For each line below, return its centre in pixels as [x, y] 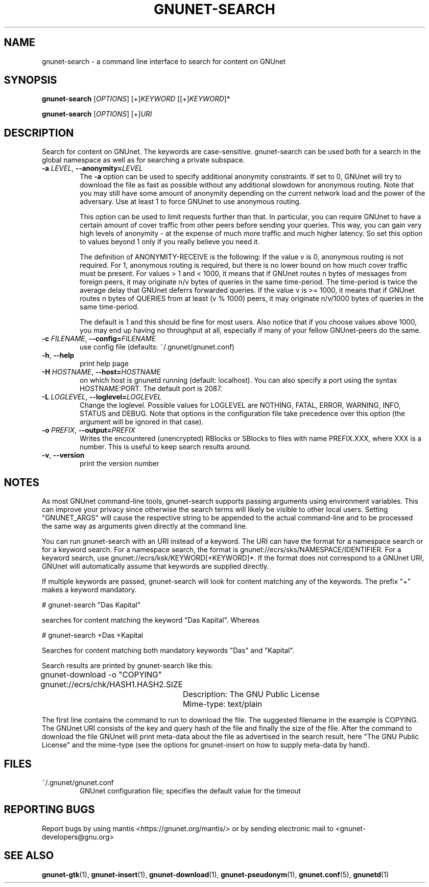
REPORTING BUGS [49, 810]
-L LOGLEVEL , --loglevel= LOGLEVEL [102, 397]
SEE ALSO [29, 856]
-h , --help [58, 355]
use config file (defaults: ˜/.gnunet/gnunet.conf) [157, 347]
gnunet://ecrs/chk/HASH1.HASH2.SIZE [112, 685]
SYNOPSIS [31, 80]
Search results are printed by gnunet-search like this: [127, 666]
